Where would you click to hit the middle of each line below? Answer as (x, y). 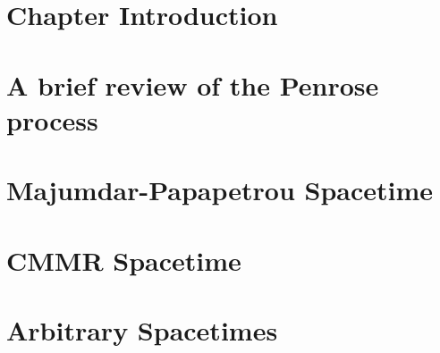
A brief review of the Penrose (193, 84)
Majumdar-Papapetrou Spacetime (220, 190)
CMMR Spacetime (124, 260)
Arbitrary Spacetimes (142, 329)
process (52, 119)
